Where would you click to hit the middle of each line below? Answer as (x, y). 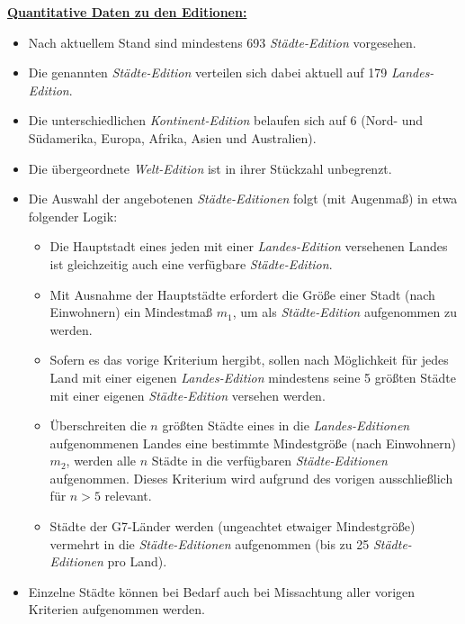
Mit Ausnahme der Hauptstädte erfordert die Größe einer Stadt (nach (242, 294)
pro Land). (137, 561)
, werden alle (101, 461)
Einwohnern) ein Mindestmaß (131, 312)
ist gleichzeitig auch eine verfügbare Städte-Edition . (191, 263)
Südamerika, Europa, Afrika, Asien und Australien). (172, 137)
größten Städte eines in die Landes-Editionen (286, 425)
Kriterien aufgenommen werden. (116, 609)
